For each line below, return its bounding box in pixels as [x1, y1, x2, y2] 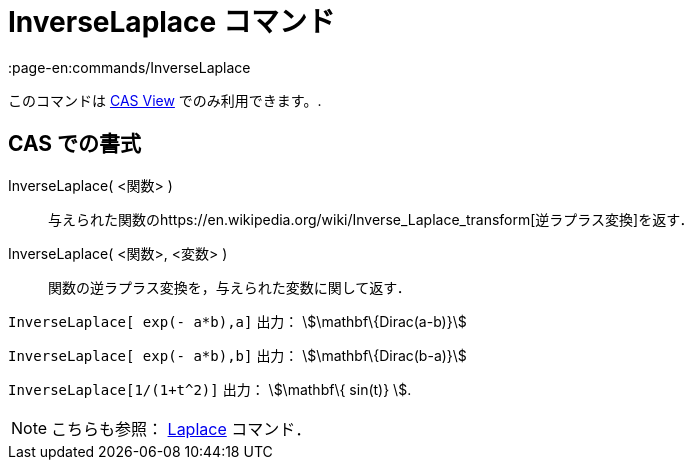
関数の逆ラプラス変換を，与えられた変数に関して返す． [48, 278, 411, 296]
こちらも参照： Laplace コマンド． [51, 418, 312, 439]
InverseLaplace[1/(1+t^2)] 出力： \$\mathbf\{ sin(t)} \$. [8, 380, 412, 398]
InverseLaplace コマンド [8, 5, 335, 39]
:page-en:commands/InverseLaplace [8, 58, 251, 76]
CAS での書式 [8, 131, 142, 157]
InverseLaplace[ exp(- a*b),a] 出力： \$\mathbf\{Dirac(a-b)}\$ [8, 312, 467, 330]
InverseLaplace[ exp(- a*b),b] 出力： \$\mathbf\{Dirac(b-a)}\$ [8, 346, 467, 364]
